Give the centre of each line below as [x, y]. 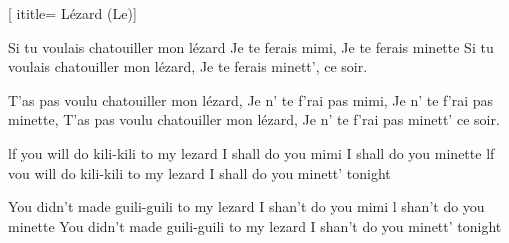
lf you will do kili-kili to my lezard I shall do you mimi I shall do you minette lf [251, 152]
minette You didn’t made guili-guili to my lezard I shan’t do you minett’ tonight [255, 225]
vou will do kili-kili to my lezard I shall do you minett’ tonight [199, 172]
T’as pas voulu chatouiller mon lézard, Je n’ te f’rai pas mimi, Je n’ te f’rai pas [251, 99]
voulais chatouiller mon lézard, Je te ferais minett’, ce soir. [188, 66]
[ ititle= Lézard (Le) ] [72, 13]
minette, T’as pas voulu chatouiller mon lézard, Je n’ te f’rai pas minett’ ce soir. [254, 119]
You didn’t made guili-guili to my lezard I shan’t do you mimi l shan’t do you [246, 206]
